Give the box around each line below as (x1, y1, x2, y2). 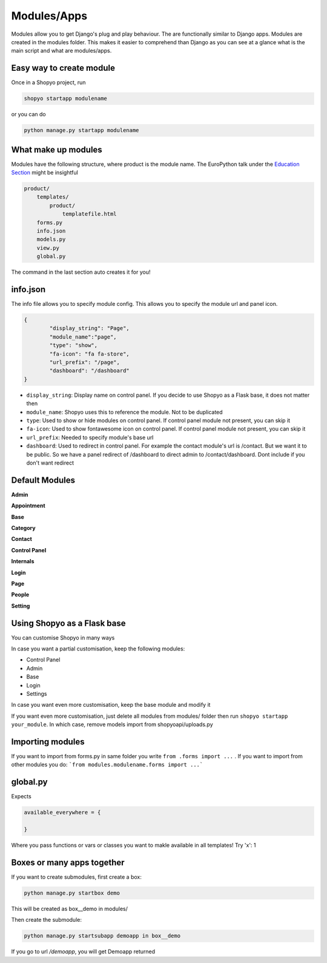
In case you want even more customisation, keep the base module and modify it (11, 701, 211, 709)
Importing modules (11, 736, 85, 747)
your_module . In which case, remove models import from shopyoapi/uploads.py (11, 721, 213, 728)
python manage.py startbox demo (24, 889, 121, 896)
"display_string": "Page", (49, 325, 130, 332)
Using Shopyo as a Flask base (11, 618, 126, 628)
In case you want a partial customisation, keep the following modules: (11, 645, 185, 652)
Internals (11, 558, 35, 565)
